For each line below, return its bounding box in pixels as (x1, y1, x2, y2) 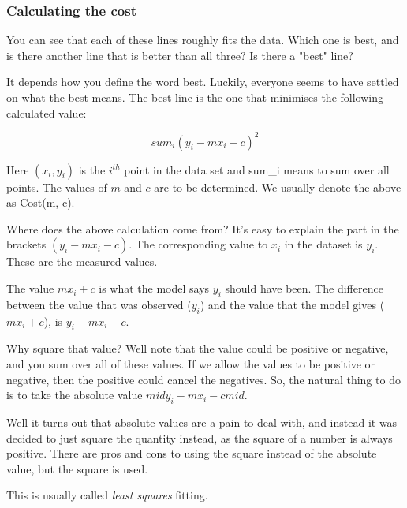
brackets (6, 236, 47, 252)
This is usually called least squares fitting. (6, 487, 208, 503)
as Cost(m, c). (6, 194, 75, 211)
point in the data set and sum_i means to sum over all (124, 161, 390, 177)
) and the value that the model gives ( (200, 296, 385, 312)
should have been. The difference (225, 280, 383, 297)
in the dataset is (284, 236, 363, 252)
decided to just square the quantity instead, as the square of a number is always (6, 429, 393, 446)
